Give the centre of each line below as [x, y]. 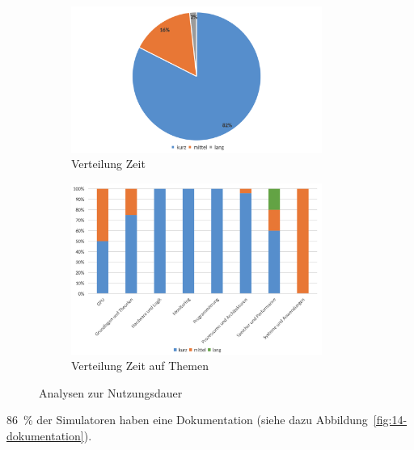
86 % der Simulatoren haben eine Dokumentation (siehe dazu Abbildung [187, 420]
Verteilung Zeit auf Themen [140, 366]
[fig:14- [390, 420]
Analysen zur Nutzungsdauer [111, 392]
